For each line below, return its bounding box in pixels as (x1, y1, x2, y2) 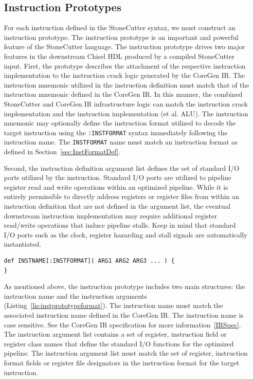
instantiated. (4, 239, 41, 249)
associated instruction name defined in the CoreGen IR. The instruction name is (4, 309, 244, 320)
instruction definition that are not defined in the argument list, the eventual (4, 201, 231, 211)
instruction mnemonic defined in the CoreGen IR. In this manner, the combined (4, 89, 243, 99)
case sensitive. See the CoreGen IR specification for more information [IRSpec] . (4, 319, 241, 329)
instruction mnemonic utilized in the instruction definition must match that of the (4, 79, 249, 90)
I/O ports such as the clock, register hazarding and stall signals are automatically (4, 229, 248, 239)
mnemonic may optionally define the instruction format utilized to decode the (4, 118, 236, 128)
